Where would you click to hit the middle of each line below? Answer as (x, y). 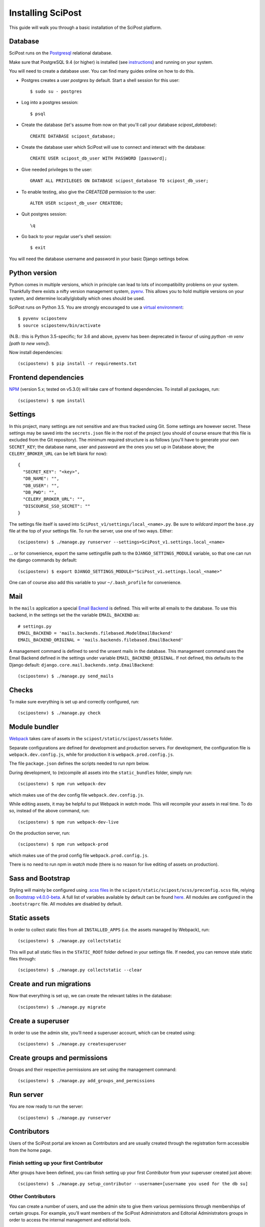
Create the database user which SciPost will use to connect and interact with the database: (113, 147)
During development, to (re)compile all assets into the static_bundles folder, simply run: (101, 773)
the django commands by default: (43, 560)
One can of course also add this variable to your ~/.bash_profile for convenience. (95, 582)
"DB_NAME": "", (41, 479)
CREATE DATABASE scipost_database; (73, 136)
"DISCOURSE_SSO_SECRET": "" (57, 506)
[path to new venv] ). (30, 343)
